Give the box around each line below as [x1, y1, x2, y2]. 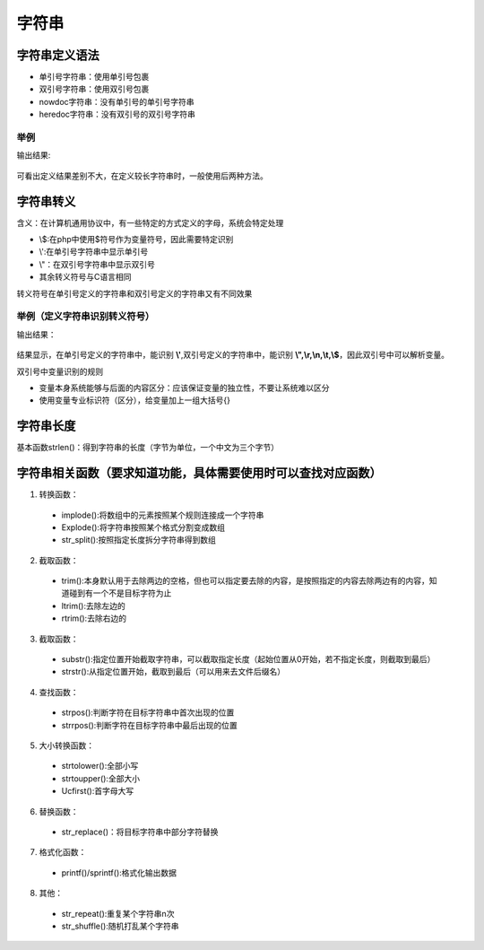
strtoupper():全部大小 [61, 772, 141, 784]
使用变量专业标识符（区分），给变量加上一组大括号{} [39, 395, 230, 405]
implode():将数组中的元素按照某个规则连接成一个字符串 [61, 510, 264, 520]
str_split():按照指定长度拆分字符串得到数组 [61, 535, 217, 545]
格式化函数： [39, 847, 87, 858]
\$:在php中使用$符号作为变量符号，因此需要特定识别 [39, 234, 234, 245]
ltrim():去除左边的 [61, 600, 125, 611]
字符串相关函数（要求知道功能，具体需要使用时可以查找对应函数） [16, 466, 382, 481]
